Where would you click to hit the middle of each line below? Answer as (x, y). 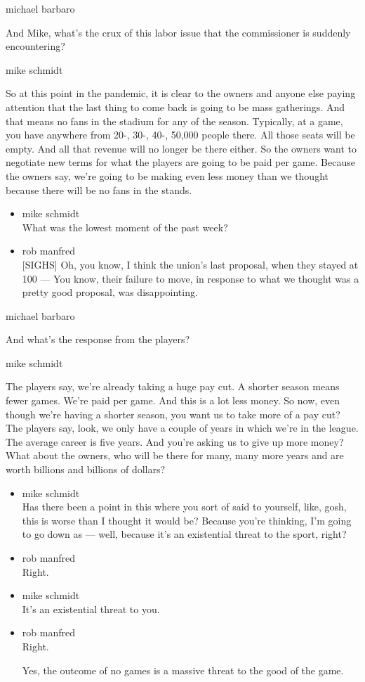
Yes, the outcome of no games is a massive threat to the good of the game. (183, 670)
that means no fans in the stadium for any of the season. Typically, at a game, (174, 121)
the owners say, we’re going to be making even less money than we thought (167, 175)
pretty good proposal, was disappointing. (110, 292)
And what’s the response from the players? (98, 339)
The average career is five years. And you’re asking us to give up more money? (175, 441)
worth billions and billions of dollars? (86, 469)
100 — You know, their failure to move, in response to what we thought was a (191, 278)
